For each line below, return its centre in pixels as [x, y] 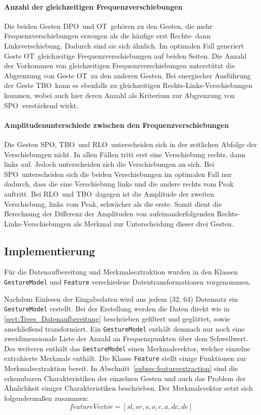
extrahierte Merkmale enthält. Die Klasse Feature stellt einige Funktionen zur [125, 358]
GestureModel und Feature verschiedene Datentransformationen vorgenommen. [127, 282]
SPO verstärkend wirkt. [41, 105]
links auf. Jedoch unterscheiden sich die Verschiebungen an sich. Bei [109, 164]
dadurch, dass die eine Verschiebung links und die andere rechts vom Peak [119, 184]
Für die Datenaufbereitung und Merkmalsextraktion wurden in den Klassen [121, 272]
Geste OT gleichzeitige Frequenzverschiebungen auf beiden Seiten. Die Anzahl [125, 55]
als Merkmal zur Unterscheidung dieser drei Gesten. [153, 223]
